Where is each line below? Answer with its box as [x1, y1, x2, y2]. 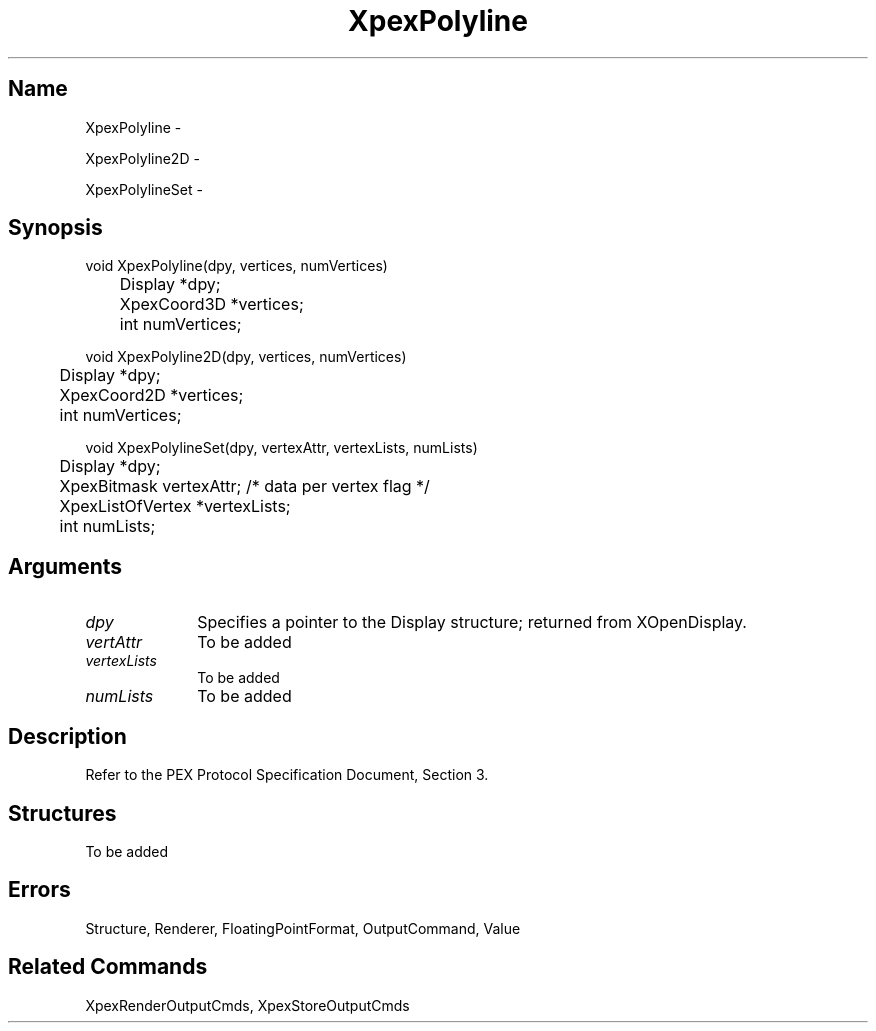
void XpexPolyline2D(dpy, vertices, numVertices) [85, 348, 407, 366]
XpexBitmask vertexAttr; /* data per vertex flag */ [59, 476, 430, 497]
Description [8, 723, 127, 749]
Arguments [8, 553, 123, 579]
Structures [8, 800, 117, 826]
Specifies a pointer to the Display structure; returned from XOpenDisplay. [197, 612, 747, 633]
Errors [8, 877, 71, 903]
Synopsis [8, 215, 103, 241]
